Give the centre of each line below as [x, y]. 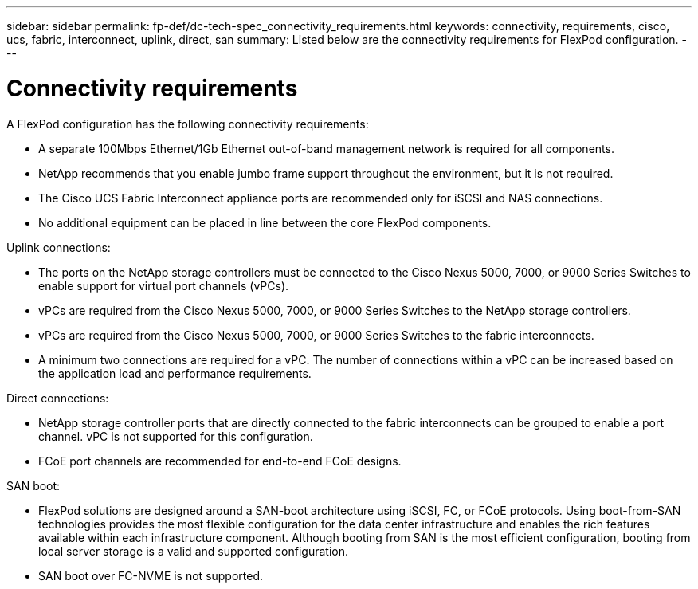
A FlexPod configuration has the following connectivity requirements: [188, 124]
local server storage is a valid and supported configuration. [193, 551]
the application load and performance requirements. [175, 373]
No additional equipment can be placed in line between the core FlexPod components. [265, 222]
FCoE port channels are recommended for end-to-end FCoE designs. [220, 461]
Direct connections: [58, 398]
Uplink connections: [59, 247]
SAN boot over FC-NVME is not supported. [151, 575]
